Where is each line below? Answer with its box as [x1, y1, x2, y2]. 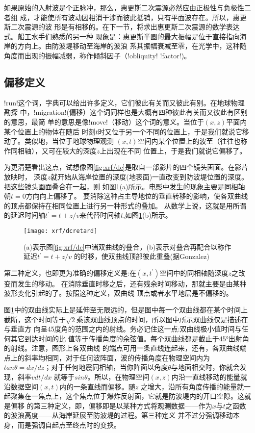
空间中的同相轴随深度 [159, 267, 229, 278]
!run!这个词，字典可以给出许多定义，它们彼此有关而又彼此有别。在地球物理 [4, 97, 245, 107]
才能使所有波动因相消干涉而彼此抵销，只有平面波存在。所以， [33, 12, 233, 22]
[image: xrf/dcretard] [24, 227, 98, 234]
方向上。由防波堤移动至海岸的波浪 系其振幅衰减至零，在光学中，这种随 [17, 41, 247, 51]
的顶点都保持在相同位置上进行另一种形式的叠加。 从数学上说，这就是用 [4, 200, 233, 210]
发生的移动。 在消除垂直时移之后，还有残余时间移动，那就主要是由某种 [17, 278, 247, 288]
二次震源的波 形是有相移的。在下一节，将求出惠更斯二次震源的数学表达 [10, 22, 240, 32]
